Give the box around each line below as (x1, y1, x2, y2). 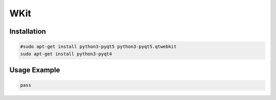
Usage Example (9, 65, 60, 74)
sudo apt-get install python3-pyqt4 (20, 51, 112, 57)
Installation (9, 27, 46, 36)
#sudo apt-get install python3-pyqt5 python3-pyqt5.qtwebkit (20, 44, 177, 49)
